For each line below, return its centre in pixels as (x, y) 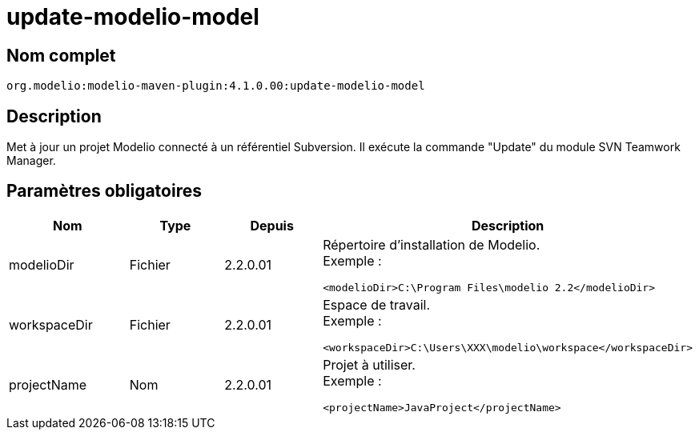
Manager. (31, 161)
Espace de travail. (377, 304)
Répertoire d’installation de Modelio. (432, 244)
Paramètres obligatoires (104, 191)
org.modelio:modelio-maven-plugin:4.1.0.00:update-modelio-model (216, 86)
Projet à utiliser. (369, 364)
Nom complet (61, 55)
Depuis (272, 225)
